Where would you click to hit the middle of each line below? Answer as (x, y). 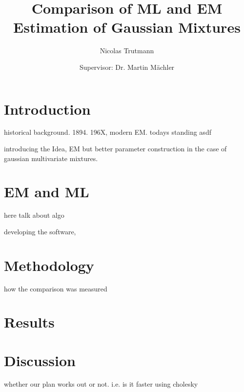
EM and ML (47, 192)
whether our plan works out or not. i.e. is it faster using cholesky (101, 383)
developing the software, (40, 231)
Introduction (47, 109)
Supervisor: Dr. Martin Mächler (127, 67)
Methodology (49, 265)
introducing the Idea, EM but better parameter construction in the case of (115, 149)
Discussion (40, 360)
